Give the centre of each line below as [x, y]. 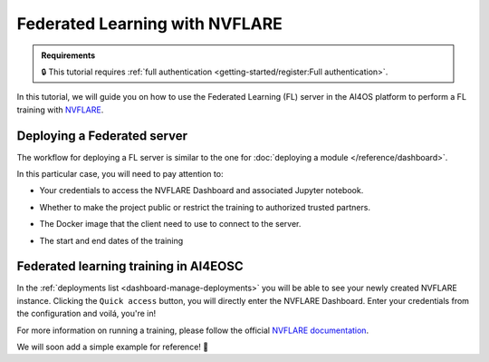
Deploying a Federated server [102, 136]
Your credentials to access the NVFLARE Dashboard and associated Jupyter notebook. [201, 191]
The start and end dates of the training [111, 240]
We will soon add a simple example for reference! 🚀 [112, 347]
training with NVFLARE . [60, 110]
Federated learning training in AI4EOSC [130, 266]
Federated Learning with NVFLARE [149, 24]
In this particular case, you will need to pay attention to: [120, 174]
